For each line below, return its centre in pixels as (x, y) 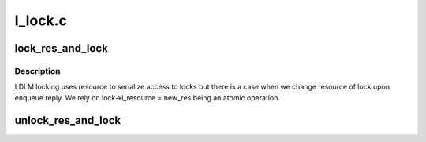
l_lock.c (41, 20)
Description (37, 71)
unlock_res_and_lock (68, 120)
